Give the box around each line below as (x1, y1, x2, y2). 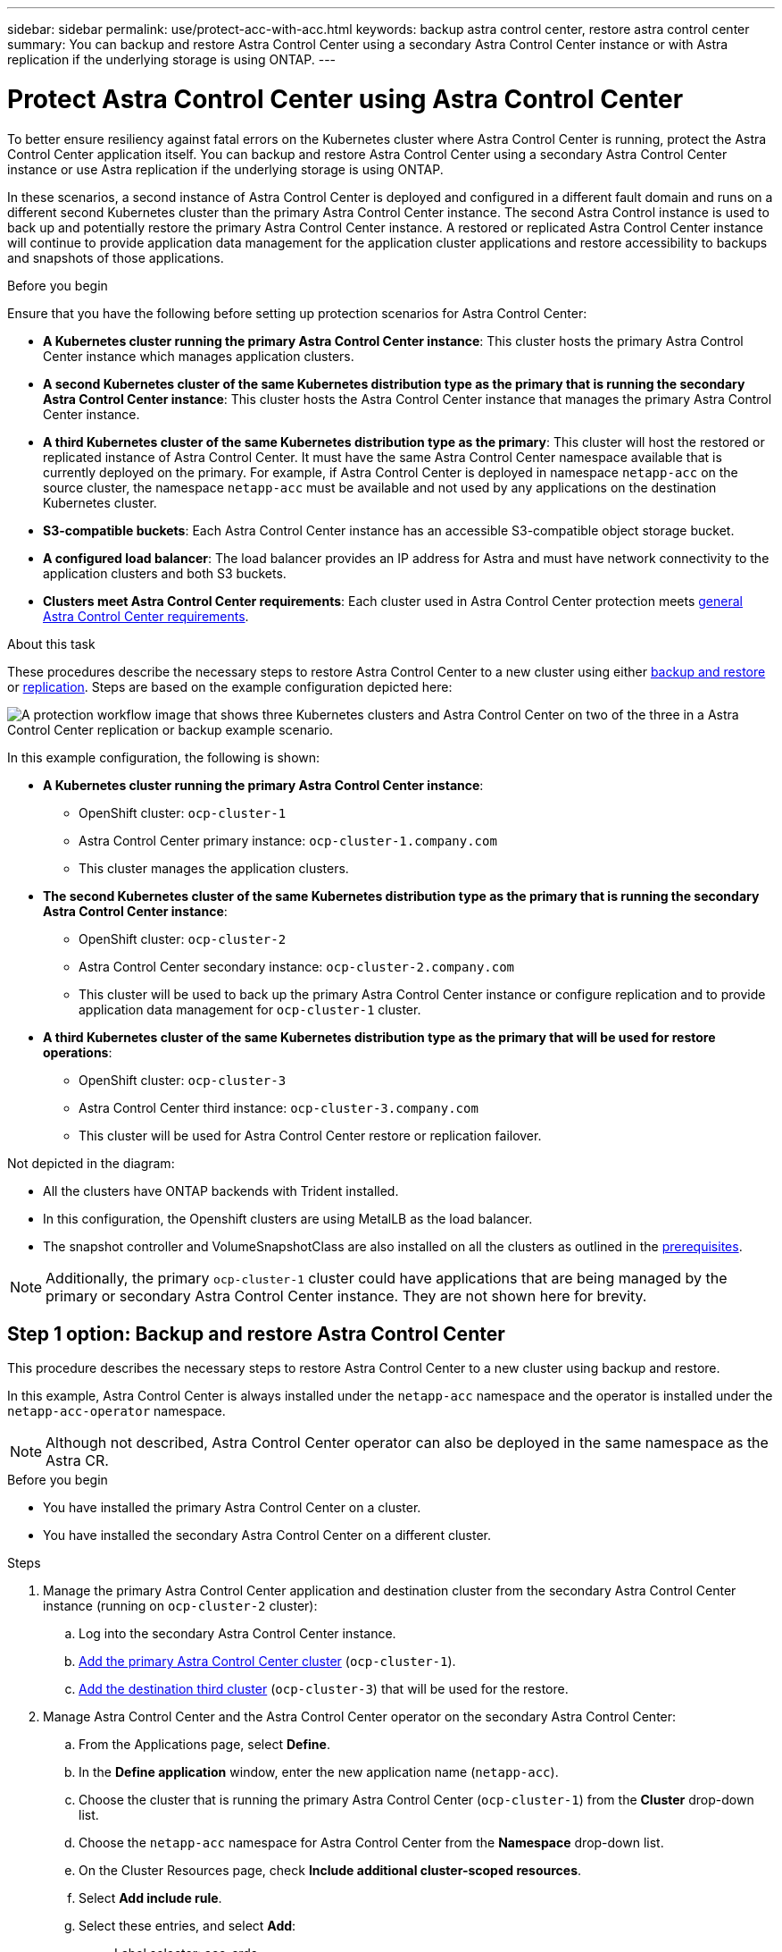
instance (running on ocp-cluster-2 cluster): (43, 1598, 318, 1614)
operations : (43, 1044, 112, 1060)
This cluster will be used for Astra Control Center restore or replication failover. (79, 1127, 542, 1143)
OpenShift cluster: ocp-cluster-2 (79, 930, 287, 947)
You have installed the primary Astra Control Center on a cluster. (43, 1500, 421, 1516)
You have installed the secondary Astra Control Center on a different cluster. (43, 1527, 492, 1544)
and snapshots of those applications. (7, 249, 224, 265)
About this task (7, 635, 96, 652)
